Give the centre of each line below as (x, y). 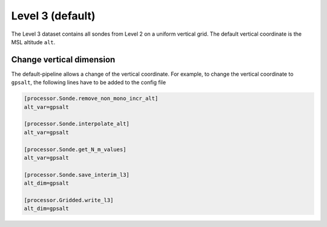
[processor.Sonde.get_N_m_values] (75, 149)
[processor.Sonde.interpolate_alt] (77, 124)
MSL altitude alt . (33, 42)
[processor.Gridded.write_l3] (69, 200)
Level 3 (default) (53, 16)
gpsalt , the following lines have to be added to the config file (89, 82)
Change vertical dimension (63, 60)
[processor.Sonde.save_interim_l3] (77, 175)
